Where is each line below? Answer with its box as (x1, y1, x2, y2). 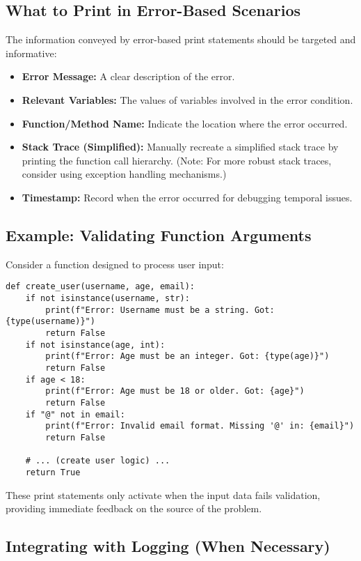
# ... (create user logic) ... (25, 456, 170, 466)
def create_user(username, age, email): (6, 282, 195, 292)
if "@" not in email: (25, 409, 125, 420)
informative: (6, 45, 57, 60)
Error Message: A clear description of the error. (22, 69, 235, 84)
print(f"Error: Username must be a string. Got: (45, 305, 275, 315)
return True (25, 467, 81, 477)
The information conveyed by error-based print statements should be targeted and (6, 32, 356, 47)
